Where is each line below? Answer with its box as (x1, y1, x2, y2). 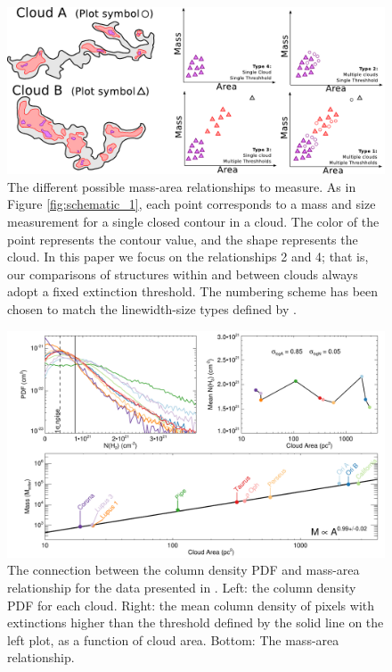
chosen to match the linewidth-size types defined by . (7, 299, 297, 318)
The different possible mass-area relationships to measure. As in (7, 177, 356, 195)
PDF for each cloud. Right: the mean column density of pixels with (7, 595, 375, 614)
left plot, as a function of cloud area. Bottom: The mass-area (7, 630, 339, 649)
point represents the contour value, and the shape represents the (7, 229, 358, 248)
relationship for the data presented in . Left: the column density (7, 577, 356, 596)
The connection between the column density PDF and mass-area (7, 560, 360, 579)
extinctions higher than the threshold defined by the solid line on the (7, 613, 384, 632)
